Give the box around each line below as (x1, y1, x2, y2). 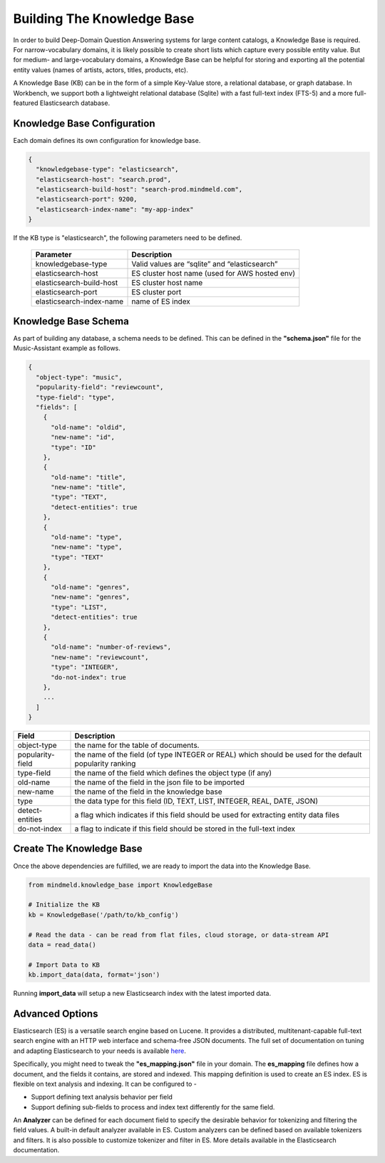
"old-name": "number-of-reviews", (51, 643, 171, 652)
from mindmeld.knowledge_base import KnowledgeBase (28, 881, 213, 889)
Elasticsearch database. (39, 99, 111, 107)
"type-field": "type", (36, 393, 115, 401)
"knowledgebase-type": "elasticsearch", (36, 165, 179, 174)
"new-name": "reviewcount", (51, 653, 149, 661)
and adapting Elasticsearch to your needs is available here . (13, 1047, 187, 1055)
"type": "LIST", (51, 603, 108, 611)
